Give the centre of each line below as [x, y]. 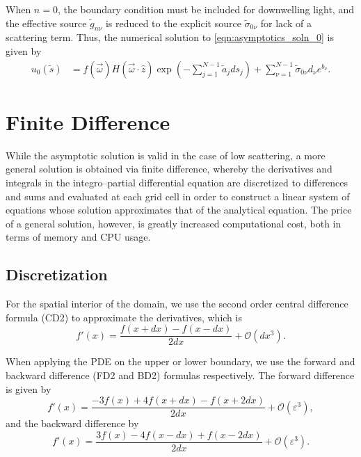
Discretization [57, 274]
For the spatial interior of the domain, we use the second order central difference [177, 304]
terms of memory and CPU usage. [78, 237]
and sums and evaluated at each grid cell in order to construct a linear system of [178, 196]
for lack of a [286, 23]
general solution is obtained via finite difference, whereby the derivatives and [169, 169]
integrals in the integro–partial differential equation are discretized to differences [177, 182]
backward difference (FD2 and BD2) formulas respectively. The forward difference [180, 375]
